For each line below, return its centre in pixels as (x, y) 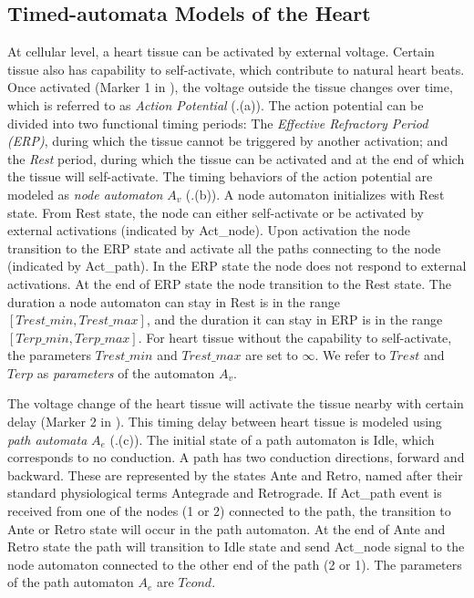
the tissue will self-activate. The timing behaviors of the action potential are (220, 176)
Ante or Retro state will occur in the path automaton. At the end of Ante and (227, 528)
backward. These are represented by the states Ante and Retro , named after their (235, 474)
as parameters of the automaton (126, 372)
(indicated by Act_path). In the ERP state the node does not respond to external (237, 266)
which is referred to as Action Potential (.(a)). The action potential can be (216, 104)
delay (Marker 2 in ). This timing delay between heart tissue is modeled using (225, 422)
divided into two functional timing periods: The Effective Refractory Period (218, 123)
